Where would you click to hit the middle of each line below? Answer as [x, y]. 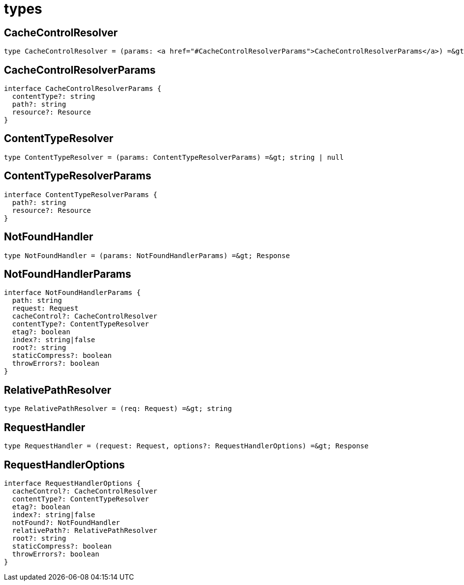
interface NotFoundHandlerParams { [72, 293]
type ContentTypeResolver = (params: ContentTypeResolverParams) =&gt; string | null [174, 157]
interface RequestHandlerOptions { [72, 483]
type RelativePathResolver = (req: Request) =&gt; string [118, 409]
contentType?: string [54, 97]
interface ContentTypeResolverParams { [81, 194]
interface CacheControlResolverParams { [83, 89]
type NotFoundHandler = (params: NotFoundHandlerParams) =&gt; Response [147, 255]
